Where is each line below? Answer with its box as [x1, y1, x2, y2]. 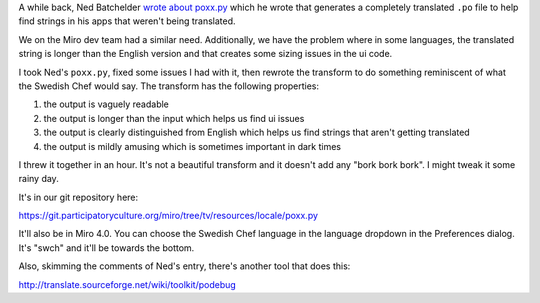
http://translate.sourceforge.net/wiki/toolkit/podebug [18, 278, 237, 290]
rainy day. [18, 173, 59, 185]
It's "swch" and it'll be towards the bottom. [18, 241, 195, 254]
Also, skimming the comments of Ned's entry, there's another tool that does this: [18, 260, 351, 272]
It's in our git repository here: [18, 191, 139, 203]
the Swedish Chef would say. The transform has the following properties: [18, 80, 320, 92]
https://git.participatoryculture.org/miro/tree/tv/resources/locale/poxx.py [18, 210, 319, 222]
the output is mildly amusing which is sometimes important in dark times [43, 140, 342, 152]
